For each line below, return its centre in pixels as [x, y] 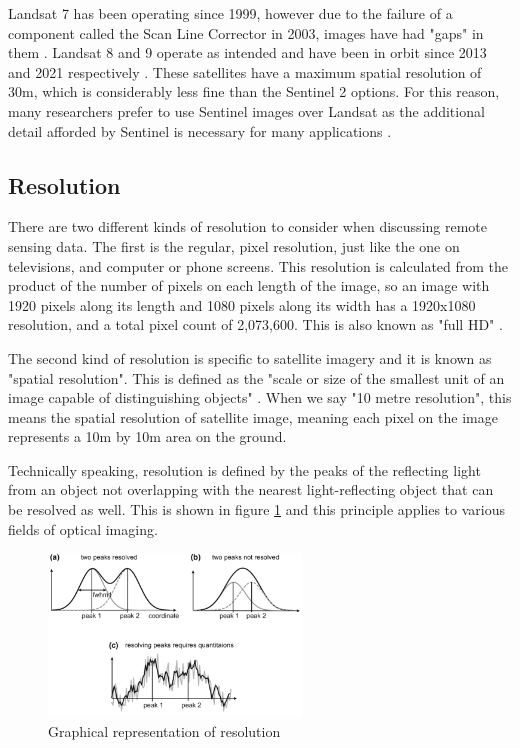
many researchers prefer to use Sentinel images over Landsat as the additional [246, 110]
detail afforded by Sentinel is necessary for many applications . [200, 130]
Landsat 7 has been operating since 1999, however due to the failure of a [230, 13]
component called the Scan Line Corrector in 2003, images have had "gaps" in [246, 32]
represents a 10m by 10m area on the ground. [147, 436]
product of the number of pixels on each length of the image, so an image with [249, 285]
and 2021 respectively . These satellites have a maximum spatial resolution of [245, 71]
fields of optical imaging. [83, 528]
